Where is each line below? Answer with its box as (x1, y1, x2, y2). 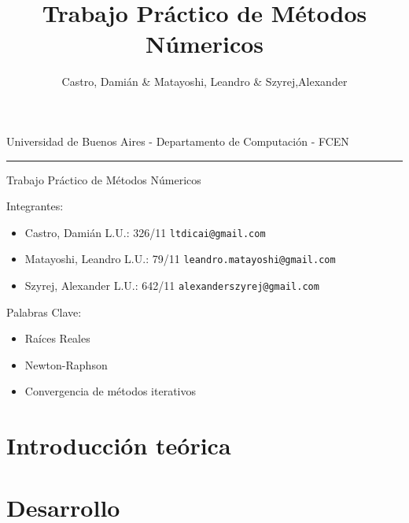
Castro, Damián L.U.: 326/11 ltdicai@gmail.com (24, 224, 266, 240)
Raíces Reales (24, 330, 90, 347)
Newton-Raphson (24, 356, 108, 373)
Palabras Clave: (6, 303, 82, 320)
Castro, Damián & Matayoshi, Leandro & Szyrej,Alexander (61, 73, 348, 90)
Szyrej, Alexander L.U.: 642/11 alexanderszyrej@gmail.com (24, 277, 319, 293)
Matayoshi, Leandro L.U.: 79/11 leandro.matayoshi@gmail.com (24, 250, 336, 267)
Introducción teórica (6, 429, 231, 462)
